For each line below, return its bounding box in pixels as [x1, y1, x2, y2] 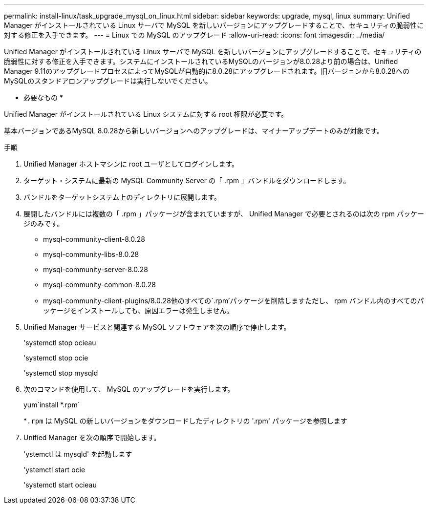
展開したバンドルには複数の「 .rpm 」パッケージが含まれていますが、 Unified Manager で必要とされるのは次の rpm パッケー [23, 210, 425, 218]
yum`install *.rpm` [23, 401, 80, 409]
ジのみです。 [23, 219, 64, 228]
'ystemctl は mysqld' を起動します [23, 450, 132, 458]
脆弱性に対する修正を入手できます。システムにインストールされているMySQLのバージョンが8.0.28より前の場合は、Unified [4, 57, 398, 65]
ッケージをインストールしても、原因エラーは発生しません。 [43, 306, 234, 315]
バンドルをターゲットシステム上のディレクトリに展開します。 [23, 193, 221, 201]
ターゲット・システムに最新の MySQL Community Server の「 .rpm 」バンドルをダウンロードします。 [23, 176, 350, 185]
